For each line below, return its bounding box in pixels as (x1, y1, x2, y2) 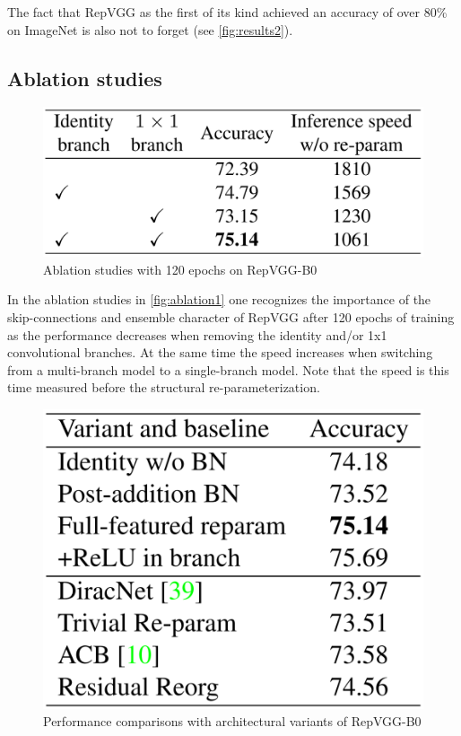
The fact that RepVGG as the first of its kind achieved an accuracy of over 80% (7, 3, 448, 21)
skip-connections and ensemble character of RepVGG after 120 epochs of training (7, 308, 455, 327)
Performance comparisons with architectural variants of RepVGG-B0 (43, 712, 422, 731)
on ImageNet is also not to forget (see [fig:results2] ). (7, 20, 293, 39)
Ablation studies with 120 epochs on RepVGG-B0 (43, 259, 317, 278)
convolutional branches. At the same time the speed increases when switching (7, 343, 433, 362)
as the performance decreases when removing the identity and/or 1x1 (7, 325, 387, 344)
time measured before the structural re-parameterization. (7, 378, 320, 397)
